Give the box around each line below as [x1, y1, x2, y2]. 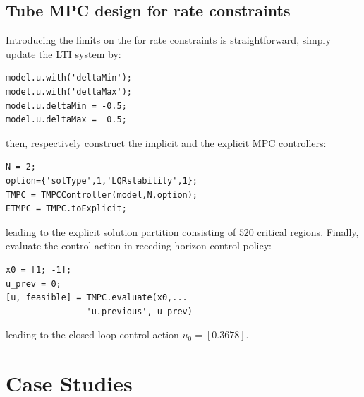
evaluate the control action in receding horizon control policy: [6, 238, 272, 253]
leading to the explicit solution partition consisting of [6, 224, 236, 239]
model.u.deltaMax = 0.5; [6, 114, 127, 125]
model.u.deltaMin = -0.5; [6, 100, 127, 111]
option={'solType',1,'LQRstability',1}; [6, 175, 198, 186]
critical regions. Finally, [257, 224, 359, 239]
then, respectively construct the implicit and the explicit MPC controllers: [6, 135, 327, 150]
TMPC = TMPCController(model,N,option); [6, 189, 198, 200]
